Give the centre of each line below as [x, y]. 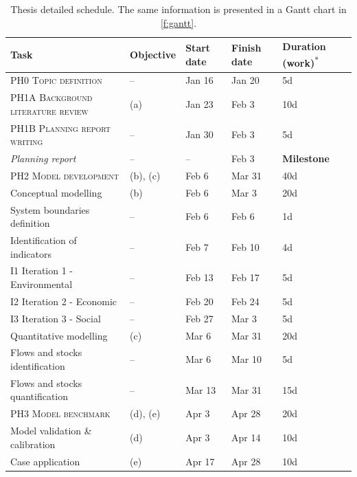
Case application [45, 461]
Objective [153, 54]
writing [27, 141]
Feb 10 [245, 246]
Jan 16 [199, 80]
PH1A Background [51, 97]
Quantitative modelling [59, 335]
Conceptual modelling [56, 192]
